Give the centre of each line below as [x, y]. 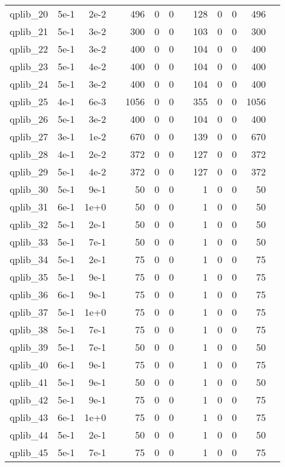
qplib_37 [29, 312]
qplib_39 [29, 347]
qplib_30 [29, 189]
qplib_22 [29, 49]
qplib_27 [29, 136]
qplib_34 [29, 259]
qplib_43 [29, 417]
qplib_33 [29, 242]
